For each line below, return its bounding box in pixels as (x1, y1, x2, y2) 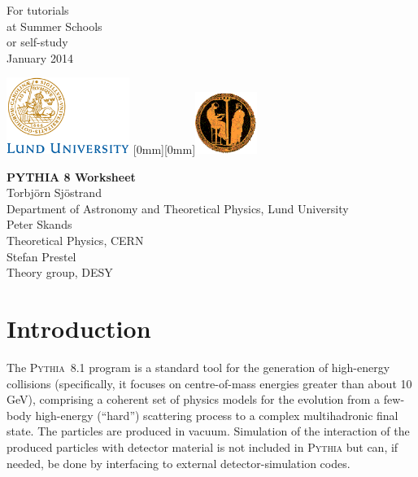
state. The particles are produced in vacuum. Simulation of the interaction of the (7, 422, 410, 440)
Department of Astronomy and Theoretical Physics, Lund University (7, 199, 349, 217)
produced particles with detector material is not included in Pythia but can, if (7, 438, 398, 455)
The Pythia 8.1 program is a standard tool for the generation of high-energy (7, 358, 390, 375)
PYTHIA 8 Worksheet (7, 168, 136, 185)
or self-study (7, 33, 68, 50)
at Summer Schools (7, 17, 102, 34)
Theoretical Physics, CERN (7, 232, 144, 249)
